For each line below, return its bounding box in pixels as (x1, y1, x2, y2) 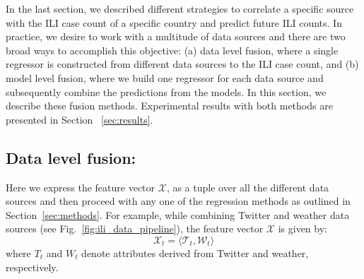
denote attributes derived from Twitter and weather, (81, 245, 309, 260)
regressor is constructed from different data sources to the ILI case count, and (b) (6, 57, 359, 71)
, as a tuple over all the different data (166, 179, 329, 194)
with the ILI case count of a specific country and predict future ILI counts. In (6, 15, 342, 30)
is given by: (278, 221, 327, 236)
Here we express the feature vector (6, 179, 155, 194)
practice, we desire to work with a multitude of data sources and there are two (6, 29, 346, 44)
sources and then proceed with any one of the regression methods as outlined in (6, 194, 351, 208)
